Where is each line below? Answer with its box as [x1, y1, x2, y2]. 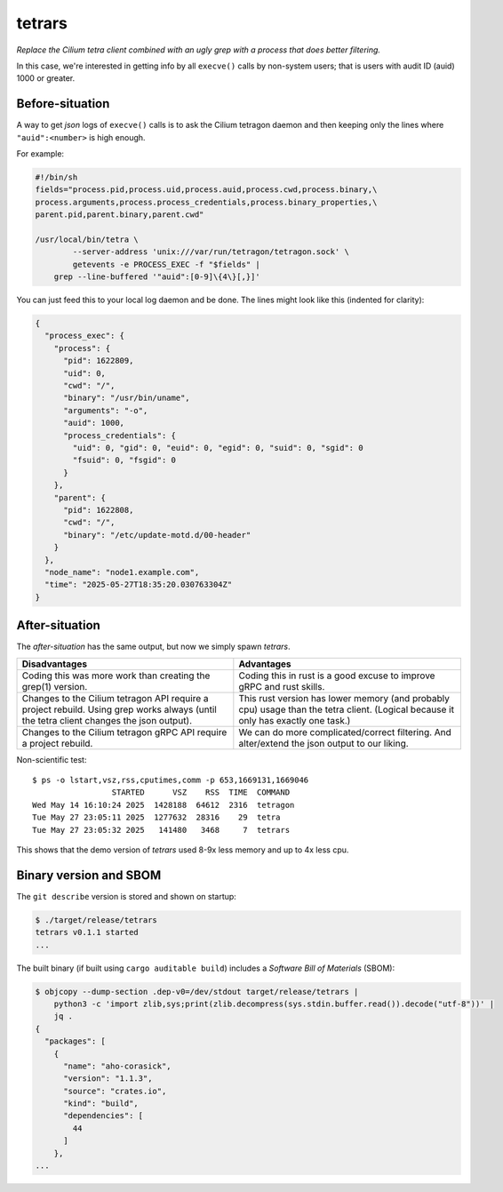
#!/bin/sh [35, 172, 78, 182]
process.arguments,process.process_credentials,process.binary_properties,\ [35, 196, 378, 207]
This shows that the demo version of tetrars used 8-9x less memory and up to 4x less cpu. [16, 844, 349, 855]
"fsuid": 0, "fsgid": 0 [72, 455, 177, 466]
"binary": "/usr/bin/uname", [63, 393, 190, 404]
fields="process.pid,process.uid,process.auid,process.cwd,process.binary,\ [35, 185, 378, 195]
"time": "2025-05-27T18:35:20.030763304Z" [44, 580, 233, 590]
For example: [16, 148, 65, 159]
